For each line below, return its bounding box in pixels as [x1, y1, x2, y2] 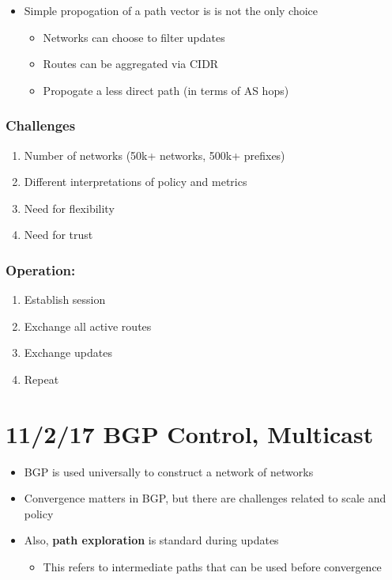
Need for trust [24, 226, 93, 243]
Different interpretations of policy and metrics [24, 173, 247, 190]
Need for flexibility [24, 199, 115, 216]
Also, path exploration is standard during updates [24, 532, 279, 548]
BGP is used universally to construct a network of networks [24, 463, 314, 480]
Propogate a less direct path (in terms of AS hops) [43, 82, 289, 98]
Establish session [24, 291, 106, 308]
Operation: [6, 260, 76, 279]
